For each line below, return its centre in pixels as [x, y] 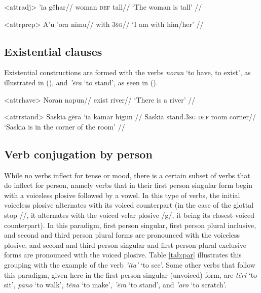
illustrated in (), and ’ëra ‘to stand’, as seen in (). [81, 82]
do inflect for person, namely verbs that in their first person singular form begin [128, 185]
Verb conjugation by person [78, 154]
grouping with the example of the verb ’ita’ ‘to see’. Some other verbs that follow [130, 264]
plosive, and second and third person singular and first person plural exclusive [125, 245]
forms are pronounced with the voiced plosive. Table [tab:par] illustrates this [123, 255]
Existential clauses [53, 51]
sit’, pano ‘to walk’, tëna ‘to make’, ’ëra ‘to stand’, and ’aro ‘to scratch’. [115, 285]
